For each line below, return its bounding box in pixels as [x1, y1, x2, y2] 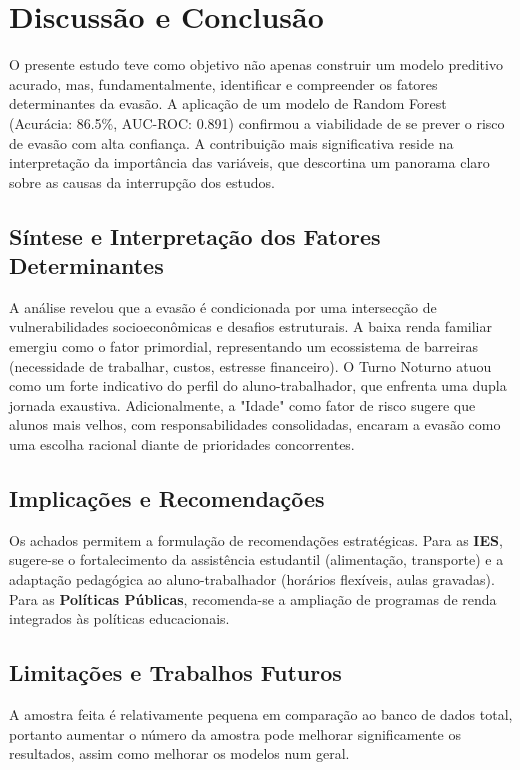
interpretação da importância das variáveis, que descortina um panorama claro [9, 152, 490, 173]
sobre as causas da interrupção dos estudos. [9, 171, 275, 192]
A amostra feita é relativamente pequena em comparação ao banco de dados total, [9, 704, 513, 724]
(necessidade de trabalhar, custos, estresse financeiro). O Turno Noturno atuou [9, 355, 492, 376]
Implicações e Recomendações [9, 483, 325, 514]
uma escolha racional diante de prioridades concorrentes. [9, 434, 355, 455]
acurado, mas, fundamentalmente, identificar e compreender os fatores [9, 73, 438, 94]
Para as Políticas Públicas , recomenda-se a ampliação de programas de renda [9, 588, 497, 609]
